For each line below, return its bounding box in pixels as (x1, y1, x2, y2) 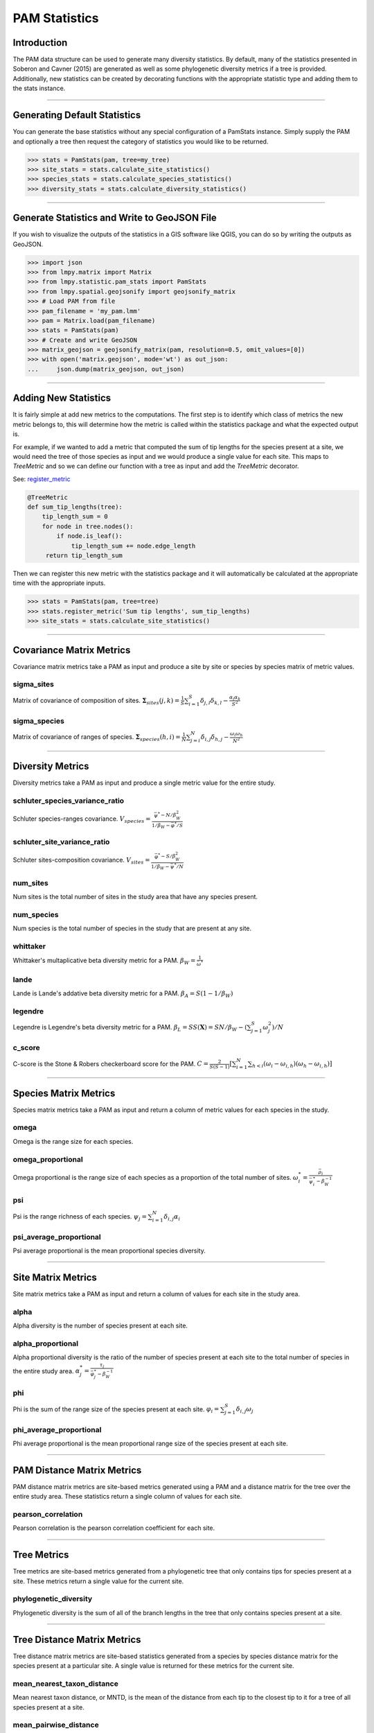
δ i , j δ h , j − (200, 733, 229, 742)
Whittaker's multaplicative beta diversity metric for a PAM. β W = (12, 957, 196, 966)
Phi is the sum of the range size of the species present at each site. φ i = (12, 1404, 220, 1415)
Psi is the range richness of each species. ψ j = (12, 1212, 147, 1222)
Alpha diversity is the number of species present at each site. (12, 1321, 188, 1330)
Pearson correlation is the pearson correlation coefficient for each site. (12, 1524, 215, 1532)
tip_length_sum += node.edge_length (71, 541, 196, 550)
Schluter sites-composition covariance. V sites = (12, 856, 150, 866)
